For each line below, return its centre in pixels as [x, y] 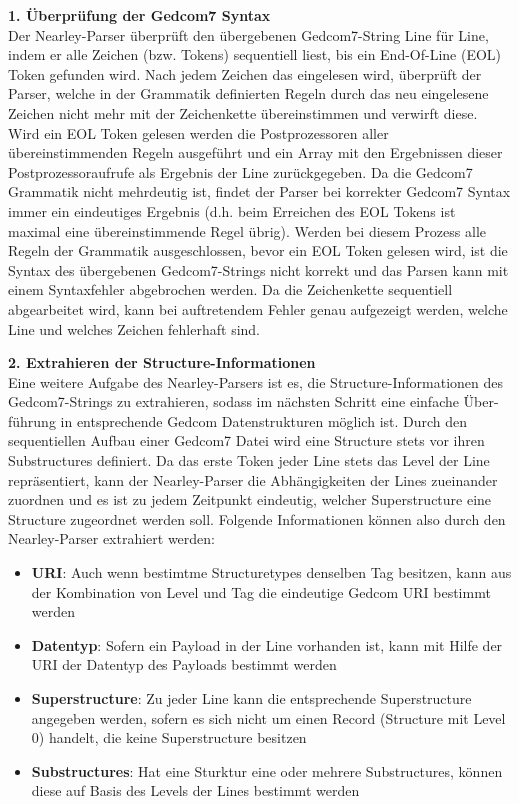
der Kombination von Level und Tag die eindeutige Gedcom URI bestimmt [261, 591]
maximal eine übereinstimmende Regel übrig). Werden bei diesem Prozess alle [247, 230]
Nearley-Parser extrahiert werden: [112, 538]
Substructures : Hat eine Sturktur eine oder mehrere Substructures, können [267, 770]
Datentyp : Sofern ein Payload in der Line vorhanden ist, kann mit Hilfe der [267, 644]
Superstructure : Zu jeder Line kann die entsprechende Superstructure [251, 698]
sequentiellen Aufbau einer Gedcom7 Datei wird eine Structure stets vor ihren [246, 440]
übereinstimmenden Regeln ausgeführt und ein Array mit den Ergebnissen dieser [255, 152]
